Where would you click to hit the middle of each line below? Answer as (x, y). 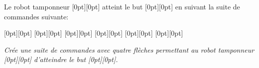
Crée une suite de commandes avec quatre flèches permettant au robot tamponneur (129, 49)
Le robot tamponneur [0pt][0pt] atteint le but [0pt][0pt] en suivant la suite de (122, 6)
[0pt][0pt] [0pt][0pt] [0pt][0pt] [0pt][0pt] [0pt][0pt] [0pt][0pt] (94, 33)
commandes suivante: (36, 16)
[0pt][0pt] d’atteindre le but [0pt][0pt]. (61, 59)
